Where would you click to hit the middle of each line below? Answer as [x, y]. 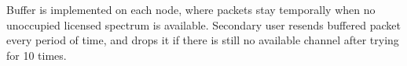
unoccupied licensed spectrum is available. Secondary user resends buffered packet [203, 24]
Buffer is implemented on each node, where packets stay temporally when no [191, 9]
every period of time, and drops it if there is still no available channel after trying [203, 40]
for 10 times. [37, 55]
